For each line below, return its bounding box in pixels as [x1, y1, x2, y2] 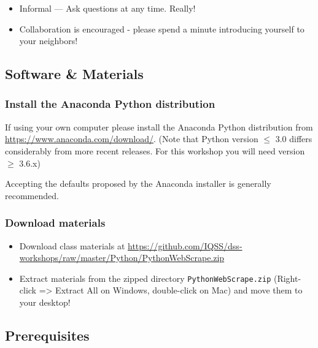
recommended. [5, 189, 59, 202]
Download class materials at [19, 239, 125, 252]
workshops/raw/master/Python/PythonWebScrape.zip [19, 251, 225, 264]
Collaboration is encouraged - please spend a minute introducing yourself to [19, 22, 304, 35]
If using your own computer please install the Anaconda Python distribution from [5, 120, 313, 133]
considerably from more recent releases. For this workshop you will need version [5, 144, 305, 157]
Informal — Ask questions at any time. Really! [19, 2, 196, 14]
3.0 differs [275, 132, 312, 145]
